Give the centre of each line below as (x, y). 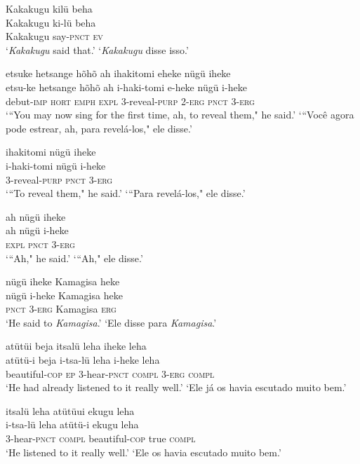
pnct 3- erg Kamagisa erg (61, 309)
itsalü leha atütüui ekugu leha (70, 410)
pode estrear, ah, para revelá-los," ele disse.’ (99, 128)
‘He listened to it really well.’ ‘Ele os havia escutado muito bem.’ (144, 452)
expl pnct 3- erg (40, 244)
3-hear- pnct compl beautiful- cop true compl (101, 438)
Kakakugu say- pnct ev (54, 36)
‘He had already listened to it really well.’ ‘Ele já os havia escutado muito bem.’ (176, 387)
